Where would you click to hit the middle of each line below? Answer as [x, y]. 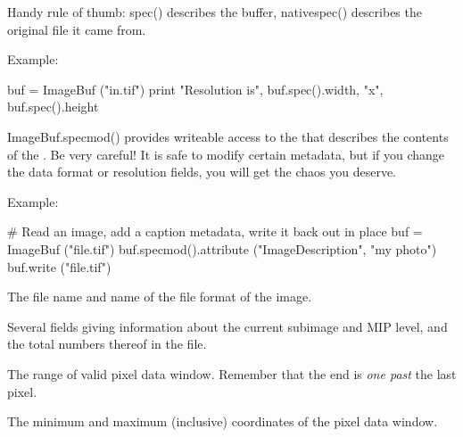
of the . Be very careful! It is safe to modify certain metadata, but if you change [226, 154]
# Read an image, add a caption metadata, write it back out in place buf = [215, 231]
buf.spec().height [53, 107]
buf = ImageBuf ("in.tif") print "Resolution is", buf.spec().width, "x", [195, 89]
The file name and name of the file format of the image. [160, 297]
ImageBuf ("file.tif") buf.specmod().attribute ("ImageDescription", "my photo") [222, 248]
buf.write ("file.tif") [59, 266]
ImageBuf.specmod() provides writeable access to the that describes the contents [228, 136]
